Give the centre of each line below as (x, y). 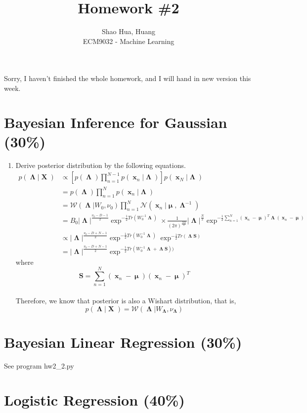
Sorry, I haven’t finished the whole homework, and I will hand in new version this (128, 78)
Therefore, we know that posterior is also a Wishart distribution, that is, (126, 301)
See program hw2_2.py (39, 365)
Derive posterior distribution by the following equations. (101, 165)
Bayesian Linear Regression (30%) (123, 342)
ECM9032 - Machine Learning (129, 41)
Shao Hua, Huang (129, 31)
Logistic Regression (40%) (94, 399)
